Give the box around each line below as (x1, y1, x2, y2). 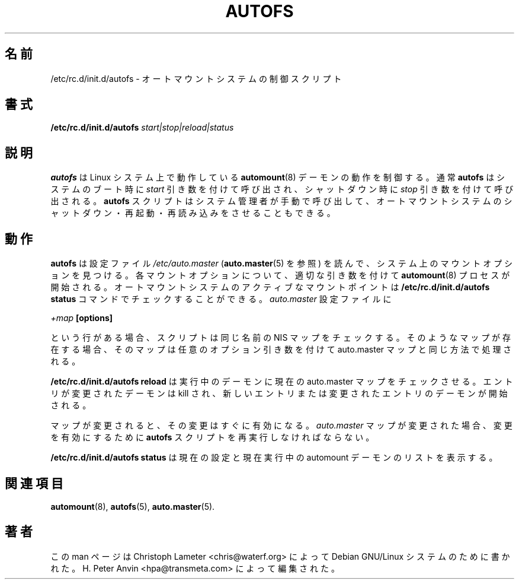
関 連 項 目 (5, 475, 63, 491)
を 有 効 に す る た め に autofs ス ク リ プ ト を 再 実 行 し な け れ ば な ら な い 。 (50, 432, 374, 443)
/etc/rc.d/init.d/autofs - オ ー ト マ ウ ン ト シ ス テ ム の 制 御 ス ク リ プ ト (50, 73, 342, 84)
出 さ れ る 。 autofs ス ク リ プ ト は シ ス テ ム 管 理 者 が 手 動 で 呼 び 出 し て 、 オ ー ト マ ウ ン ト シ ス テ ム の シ (50, 196, 512, 207)
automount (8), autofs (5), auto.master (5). (50, 501, 215, 512)
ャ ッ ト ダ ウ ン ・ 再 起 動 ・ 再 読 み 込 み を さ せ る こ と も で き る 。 (50, 208, 335, 218)
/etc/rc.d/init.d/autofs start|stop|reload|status (50, 122, 234, 133)
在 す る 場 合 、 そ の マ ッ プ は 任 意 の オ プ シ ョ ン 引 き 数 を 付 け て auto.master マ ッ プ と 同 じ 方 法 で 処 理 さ (50, 344, 512, 355)
